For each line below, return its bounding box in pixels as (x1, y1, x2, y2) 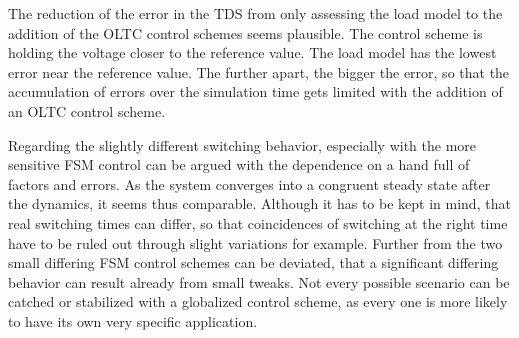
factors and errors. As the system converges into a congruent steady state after (8, 173, 491, 194)
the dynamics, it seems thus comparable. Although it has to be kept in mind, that (8, 193, 511, 214)
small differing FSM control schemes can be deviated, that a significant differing (8, 252, 499, 273)
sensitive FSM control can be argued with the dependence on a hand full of (8, 154, 470, 175)
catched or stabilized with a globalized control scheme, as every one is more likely (8, 291, 508, 312)
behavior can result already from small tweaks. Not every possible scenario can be (8, 271, 510, 292)
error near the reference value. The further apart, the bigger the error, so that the (8, 61, 510, 82)
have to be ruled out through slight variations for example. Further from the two (8, 232, 503, 253)
